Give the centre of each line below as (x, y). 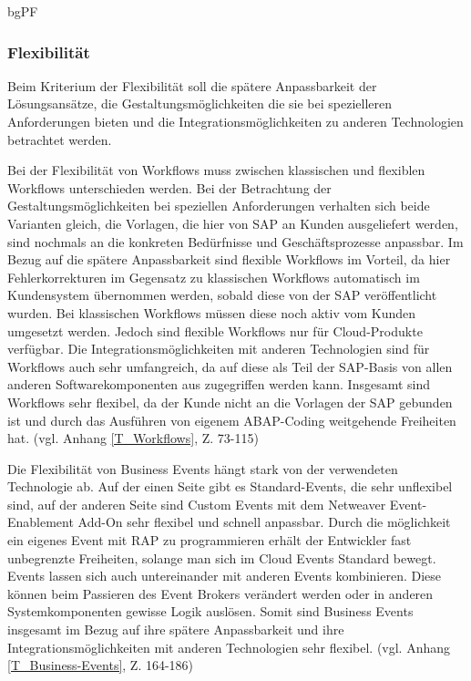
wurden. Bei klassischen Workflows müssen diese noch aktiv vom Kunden (212, 312)
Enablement (41, 522)
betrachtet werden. (60, 139)
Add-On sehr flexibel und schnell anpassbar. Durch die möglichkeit (264, 522)
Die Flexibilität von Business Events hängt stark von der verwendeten (203, 468)
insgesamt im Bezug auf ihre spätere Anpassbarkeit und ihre (176, 629)
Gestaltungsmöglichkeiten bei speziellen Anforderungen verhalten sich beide (219, 206)
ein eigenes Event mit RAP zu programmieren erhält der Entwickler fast (210, 540)
